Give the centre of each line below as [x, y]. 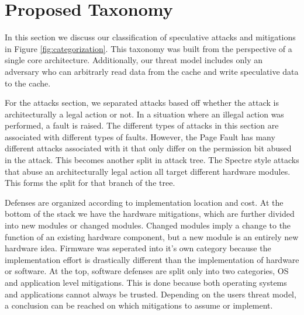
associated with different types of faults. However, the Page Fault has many [140, 136]
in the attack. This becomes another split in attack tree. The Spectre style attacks [152, 160]
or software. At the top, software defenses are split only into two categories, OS [147, 271]
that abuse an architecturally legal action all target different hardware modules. [148, 171]
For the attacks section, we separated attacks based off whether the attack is [142, 103]
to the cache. [28, 83]
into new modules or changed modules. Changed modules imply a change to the [148, 225]
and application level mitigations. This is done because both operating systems [146, 282]
